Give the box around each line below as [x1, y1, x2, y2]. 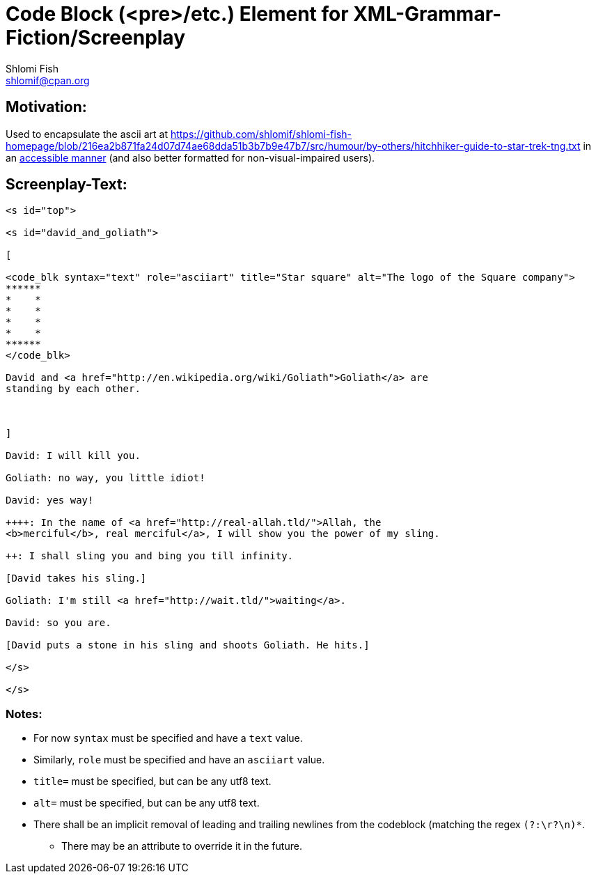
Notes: [6, 706, 42, 721]
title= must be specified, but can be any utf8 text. [33, 775, 272, 788]
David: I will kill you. [6, 450, 141, 462]
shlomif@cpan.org [6, 74, 90, 86]
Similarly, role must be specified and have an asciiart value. [33, 754, 325, 766]
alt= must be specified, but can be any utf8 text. [33, 797, 260, 809]
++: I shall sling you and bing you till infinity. [6, 550, 294, 562]
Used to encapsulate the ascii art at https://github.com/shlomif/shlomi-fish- [6, 127, 352, 140]
